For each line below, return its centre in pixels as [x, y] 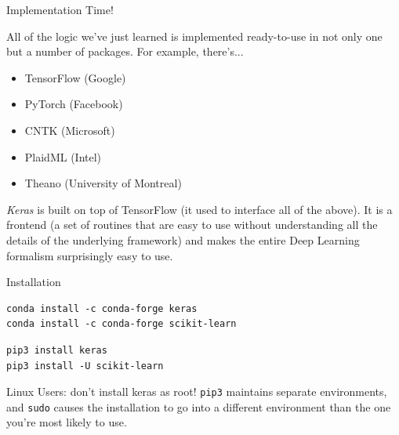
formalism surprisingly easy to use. [90, 255]
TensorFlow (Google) [75, 77]
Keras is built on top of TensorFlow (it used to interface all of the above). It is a [199, 209]
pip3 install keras [57, 350]
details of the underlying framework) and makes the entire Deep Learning [183, 239]
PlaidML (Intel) [63, 156]
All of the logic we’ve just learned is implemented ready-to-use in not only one [194, 36]
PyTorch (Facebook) [74, 104]
